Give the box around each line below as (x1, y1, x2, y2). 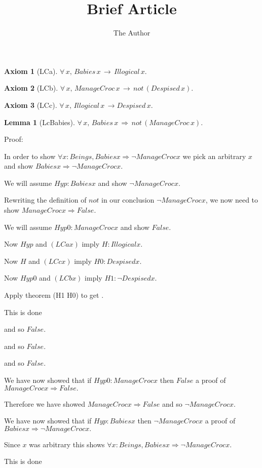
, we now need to (205, 194, 258, 205)
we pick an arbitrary (182, 150, 246, 161)
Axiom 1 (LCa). (4, 65, 58, 76)
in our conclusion (101, 194, 155, 205)
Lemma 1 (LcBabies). (4, 116, 75, 127)
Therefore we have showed (4, 398, 85, 409)
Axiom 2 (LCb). (4, 83, 58, 93)
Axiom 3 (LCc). (4, 99, 57, 110)
